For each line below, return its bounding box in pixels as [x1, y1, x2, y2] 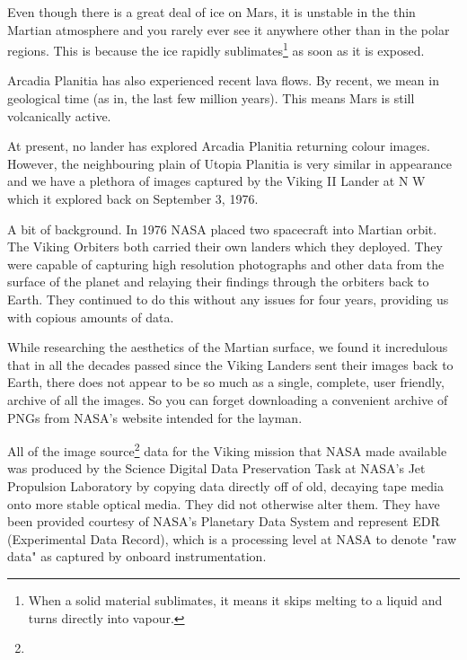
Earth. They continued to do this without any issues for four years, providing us [7, 289, 449, 308]
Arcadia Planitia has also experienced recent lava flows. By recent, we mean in [7, 71, 439, 90]
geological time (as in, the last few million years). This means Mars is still [7, 89, 415, 108]
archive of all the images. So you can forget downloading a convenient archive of [7, 390, 448, 409]
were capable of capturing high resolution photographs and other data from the [7, 254, 445, 273]
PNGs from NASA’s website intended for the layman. [7, 408, 303, 427]
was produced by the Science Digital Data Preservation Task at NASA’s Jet [7, 459, 426, 478]
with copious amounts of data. [7, 307, 174, 326]
